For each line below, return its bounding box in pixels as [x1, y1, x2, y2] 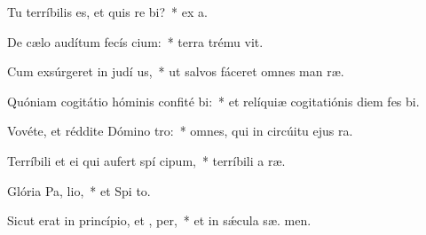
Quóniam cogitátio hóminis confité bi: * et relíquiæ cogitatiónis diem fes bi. [7, 91, 420, 110]
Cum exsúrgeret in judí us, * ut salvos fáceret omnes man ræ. [7, 62, 344, 81]
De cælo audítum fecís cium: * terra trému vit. [7, 32, 264, 51]
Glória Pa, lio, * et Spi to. [7, 181, 151, 200]
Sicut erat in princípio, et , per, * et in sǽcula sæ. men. [7, 211, 312, 230]
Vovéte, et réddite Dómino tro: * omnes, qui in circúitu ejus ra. [7, 121, 353, 140]
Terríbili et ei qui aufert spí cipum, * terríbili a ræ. [7, 151, 286, 169]
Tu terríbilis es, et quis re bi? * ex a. [7, 3, 208, 20]
